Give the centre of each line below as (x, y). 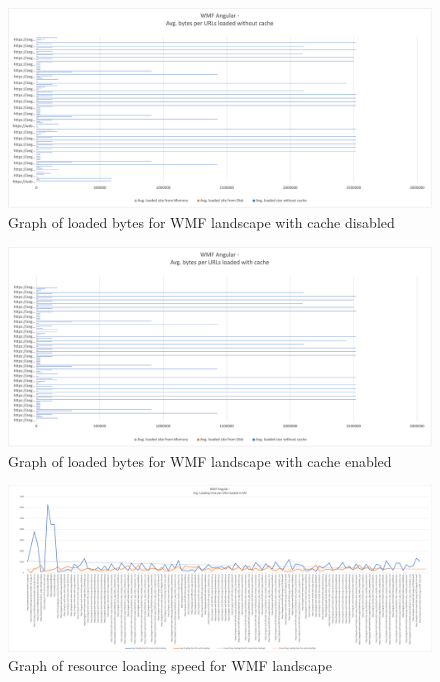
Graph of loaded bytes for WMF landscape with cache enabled (200, 460)
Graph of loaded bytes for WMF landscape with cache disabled (201, 222)
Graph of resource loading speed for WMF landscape (170, 665)
